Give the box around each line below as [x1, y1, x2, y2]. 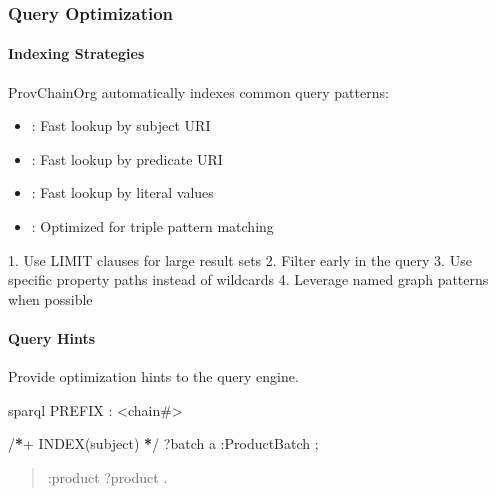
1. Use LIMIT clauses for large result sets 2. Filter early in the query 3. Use [8, 249, 472, 270]
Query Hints [8, 327, 96, 348]
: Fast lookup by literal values [31, 182, 214, 203]
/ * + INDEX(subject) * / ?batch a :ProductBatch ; [8, 433, 319, 454]
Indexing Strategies [8, 43, 145, 64]
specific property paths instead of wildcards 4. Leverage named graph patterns [8, 269, 489, 290]
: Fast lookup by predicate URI [31, 148, 223, 169]
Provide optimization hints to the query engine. [8, 366, 299, 387]
